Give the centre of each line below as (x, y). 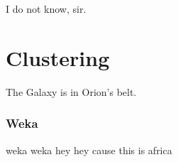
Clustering (58, 57)
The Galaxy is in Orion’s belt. (71, 91)
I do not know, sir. (46, 9)
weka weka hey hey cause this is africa (89, 150)
